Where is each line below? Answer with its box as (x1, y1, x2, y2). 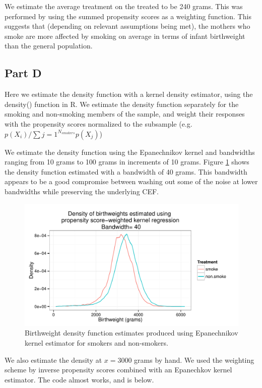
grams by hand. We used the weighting (134, 354, 254, 365)
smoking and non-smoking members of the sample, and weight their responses (5, 108, 245, 119)
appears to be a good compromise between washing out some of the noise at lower (5, 176, 258, 187)
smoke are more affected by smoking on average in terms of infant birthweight (5, 30, 245, 41)
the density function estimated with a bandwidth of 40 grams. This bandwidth (5, 166, 247, 177)
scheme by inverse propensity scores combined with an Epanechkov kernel (5, 364, 232, 375)
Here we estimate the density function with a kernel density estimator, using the (5, 89, 253, 99)
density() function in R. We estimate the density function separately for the (5, 98, 239, 109)
